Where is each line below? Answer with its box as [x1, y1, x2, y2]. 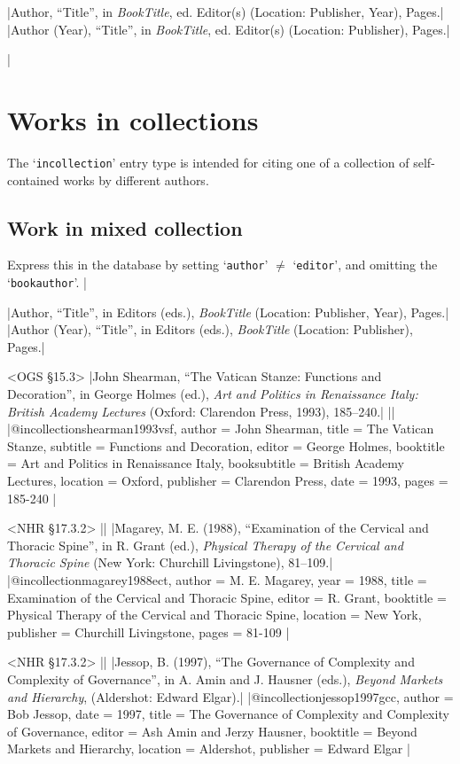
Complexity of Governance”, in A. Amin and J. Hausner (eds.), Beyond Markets [7, 669, 443, 688]
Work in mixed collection [7, 214, 243, 241]
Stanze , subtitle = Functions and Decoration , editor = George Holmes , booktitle [7, 436, 445, 455]
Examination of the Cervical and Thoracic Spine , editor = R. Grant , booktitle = [7, 588, 447, 606]
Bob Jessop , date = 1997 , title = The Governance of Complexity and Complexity [7, 705, 449, 723]
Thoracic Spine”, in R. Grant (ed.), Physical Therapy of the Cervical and [7, 535, 403, 554]
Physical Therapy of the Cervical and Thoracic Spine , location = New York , [7, 605, 422, 624]
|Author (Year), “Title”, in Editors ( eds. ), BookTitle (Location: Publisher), [7, 320, 413, 339]
